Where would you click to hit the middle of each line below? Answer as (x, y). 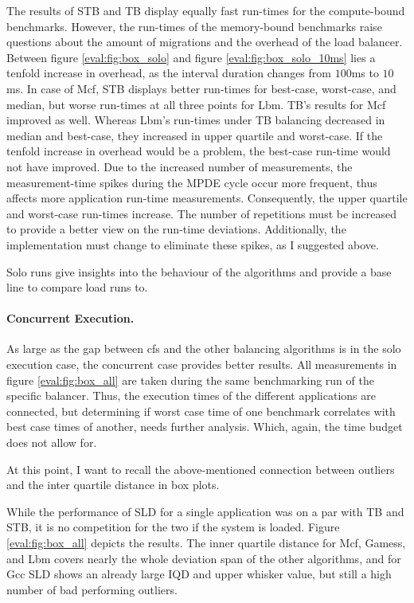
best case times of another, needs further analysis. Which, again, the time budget (205, 427)
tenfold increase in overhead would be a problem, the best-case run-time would (199, 151)
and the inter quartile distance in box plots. (113, 485)
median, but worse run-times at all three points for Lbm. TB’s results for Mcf (196, 104)
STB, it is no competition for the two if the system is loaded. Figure (173, 527)
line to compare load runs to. (77, 287)
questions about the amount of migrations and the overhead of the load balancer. (205, 42)
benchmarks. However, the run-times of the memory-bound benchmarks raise (194, 26)
